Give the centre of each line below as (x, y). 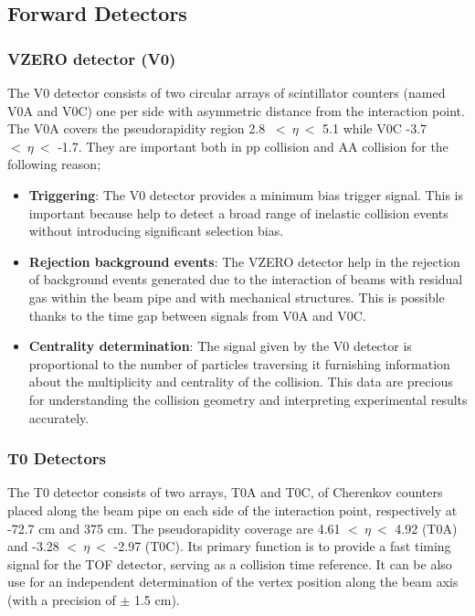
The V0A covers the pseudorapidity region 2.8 (137, 128)
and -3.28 (33, 546)
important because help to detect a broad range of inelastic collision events (238, 212)
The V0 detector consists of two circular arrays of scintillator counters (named (227, 92)
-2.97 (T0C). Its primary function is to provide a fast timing (282, 546)
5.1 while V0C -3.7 (375, 128)
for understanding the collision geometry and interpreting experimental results (248, 399)
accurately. (59, 417)
